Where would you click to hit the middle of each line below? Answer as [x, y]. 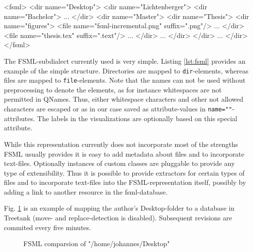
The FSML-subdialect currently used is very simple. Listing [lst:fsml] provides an [125, 61]
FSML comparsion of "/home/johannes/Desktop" [97, 243]
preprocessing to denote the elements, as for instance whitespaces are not [113, 89]
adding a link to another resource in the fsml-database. [86, 191]
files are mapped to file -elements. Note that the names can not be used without [125, 80]
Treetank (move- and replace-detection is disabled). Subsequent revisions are [118, 218]
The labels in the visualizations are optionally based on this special [137, 118]
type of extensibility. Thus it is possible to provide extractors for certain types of [124, 172]
